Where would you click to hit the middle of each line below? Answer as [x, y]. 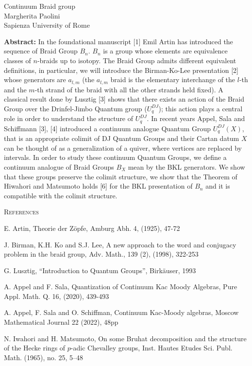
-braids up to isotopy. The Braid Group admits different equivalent [137, 60]
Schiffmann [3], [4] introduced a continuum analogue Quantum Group [108, 128]
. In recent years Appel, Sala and [196, 118]
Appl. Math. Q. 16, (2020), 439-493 [57, 296]
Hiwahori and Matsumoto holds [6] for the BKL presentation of [98, 186]
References [21, 212]
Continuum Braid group [40, 6]
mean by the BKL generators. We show [186, 166]
